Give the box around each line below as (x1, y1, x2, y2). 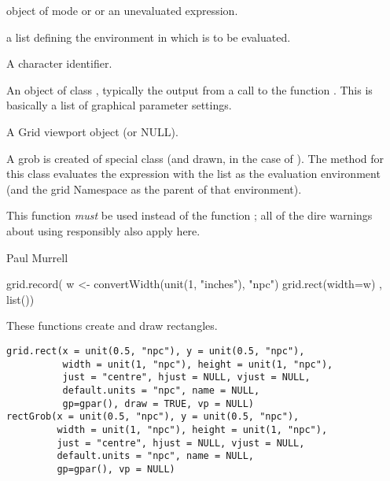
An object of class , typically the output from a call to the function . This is (6, 81, 373, 98)
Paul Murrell (6, 249, 68, 265)
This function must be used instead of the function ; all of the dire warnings (6, 207, 373, 224)
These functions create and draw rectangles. (6, 317, 218, 334)
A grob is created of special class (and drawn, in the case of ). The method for (6, 150, 384, 166)
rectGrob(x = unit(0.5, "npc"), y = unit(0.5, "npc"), (6, 411, 300, 423)
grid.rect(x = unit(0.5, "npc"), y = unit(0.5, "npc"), (6, 345, 305, 357)
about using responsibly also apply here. (6, 222, 201, 239)
